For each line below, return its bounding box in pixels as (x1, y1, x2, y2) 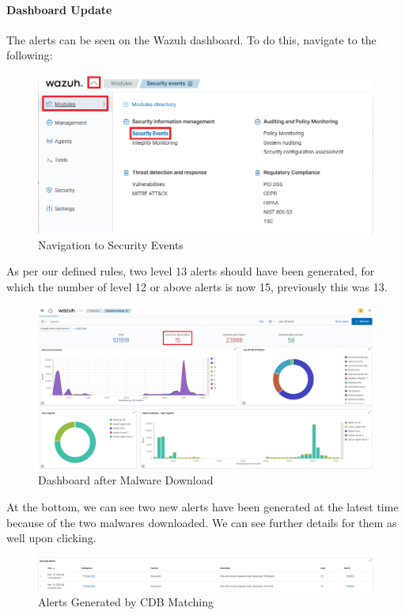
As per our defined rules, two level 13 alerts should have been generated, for (6, 263, 375, 279)
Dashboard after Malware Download (38, 472, 214, 488)
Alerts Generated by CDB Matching (38, 594, 214, 610)
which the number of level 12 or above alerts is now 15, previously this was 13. (6, 278, 388, 294)
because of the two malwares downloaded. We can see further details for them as (6, 514, 397, 530)
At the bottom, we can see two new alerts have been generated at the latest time (6, 498, 399, 514)
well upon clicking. (6, 530, 97, 546)
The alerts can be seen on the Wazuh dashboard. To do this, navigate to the (6, 31, 377, 47)
